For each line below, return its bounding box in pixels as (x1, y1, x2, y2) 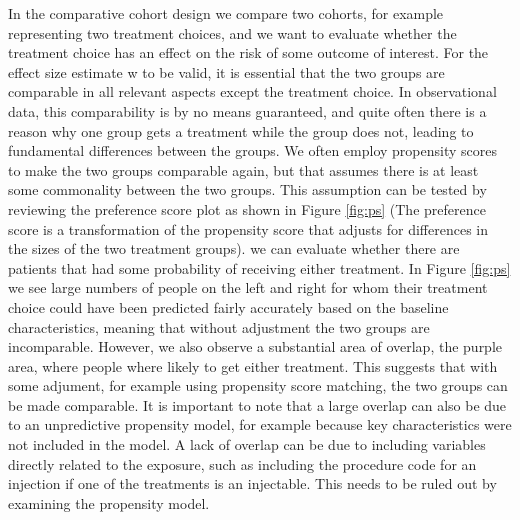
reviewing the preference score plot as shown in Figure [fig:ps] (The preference (8, 198, 486, 219)
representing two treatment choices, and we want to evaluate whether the (8, 22, 457, 43)
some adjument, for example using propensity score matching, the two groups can (8, 375, 508, 396)
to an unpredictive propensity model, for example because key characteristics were (8, 414, 512, 435)
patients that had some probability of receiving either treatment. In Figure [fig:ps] (8, 257, 511, 278)
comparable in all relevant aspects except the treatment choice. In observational (8, 81, 497, 102)
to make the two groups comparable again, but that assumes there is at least (8, 159, 479, 180)
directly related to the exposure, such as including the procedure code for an (8, 453, 477, 474)
